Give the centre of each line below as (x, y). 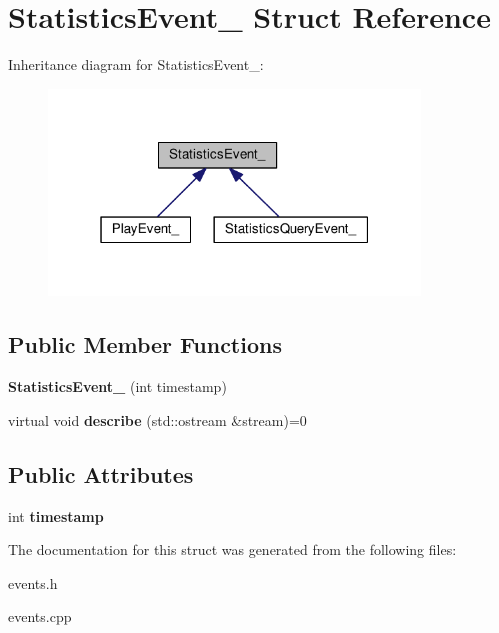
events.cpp (40, 616)
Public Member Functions (145, 344)
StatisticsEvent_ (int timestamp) (117, 386)
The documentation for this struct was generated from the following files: (232, 549)
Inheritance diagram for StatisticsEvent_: (136, 64)
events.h (33, 582)
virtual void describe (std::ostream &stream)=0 (157, 419)
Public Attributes (101, 473)
